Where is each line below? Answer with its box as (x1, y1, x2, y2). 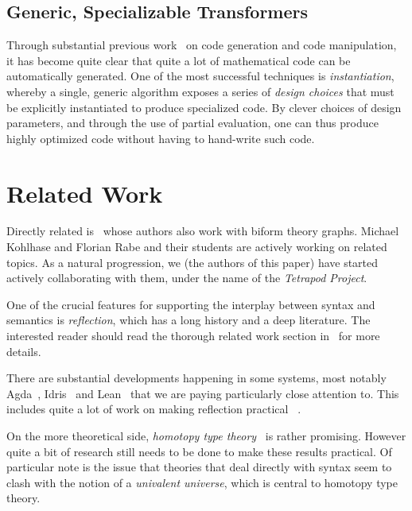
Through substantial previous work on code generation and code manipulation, (6, 37, 397, 53)
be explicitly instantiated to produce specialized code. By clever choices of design (6, 99, 402, 115)
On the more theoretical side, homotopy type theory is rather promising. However (6, 428, 406, 444)
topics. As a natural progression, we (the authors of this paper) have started (6, 254, 379, 270)
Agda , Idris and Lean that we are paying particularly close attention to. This (6, 385, 399, 401)
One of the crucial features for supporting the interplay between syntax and (6, 296, 375, 312)
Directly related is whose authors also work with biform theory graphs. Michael (6, 223, 399, 239)
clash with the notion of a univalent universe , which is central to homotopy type (6, 474, 398, 490)
